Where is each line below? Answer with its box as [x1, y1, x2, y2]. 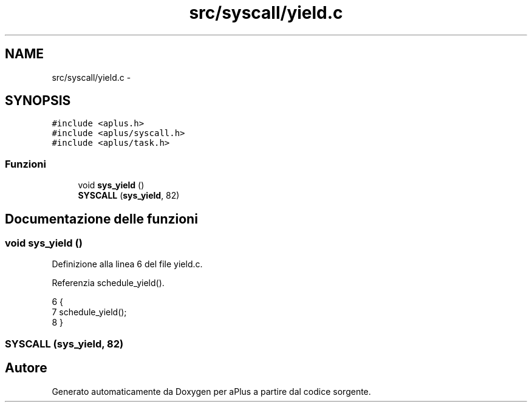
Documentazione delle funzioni [5, 211, 198, 227]
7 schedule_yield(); [52, 307, 127, 318]
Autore [5, 360, 47, 376]
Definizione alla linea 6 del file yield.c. [52, 259, 203, 270]
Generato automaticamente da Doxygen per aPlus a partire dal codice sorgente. [52, 386, 371, 397]
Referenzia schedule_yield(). [52, 278, 165, 289]
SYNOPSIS [5, 93, 71, 109]
